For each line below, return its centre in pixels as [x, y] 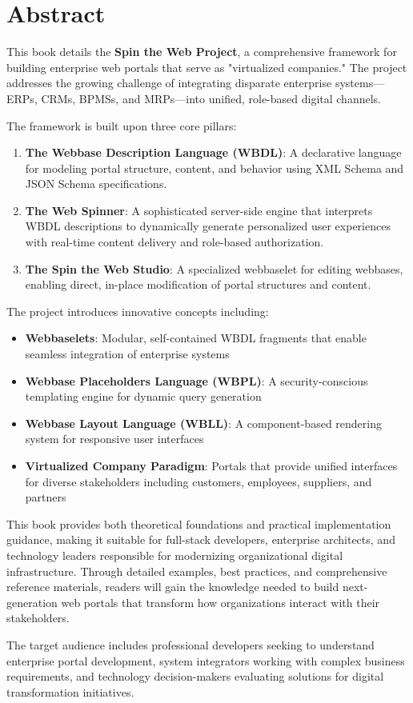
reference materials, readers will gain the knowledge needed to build [173, 587]
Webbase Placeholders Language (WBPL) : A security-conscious [196, 380]
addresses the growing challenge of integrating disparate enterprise [169, 83]
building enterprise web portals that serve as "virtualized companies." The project [207, 67]
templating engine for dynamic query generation [143, 396]
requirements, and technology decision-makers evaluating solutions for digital [195, 676]
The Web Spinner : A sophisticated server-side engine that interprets [199, 210]
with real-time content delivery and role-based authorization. [174, 242]
